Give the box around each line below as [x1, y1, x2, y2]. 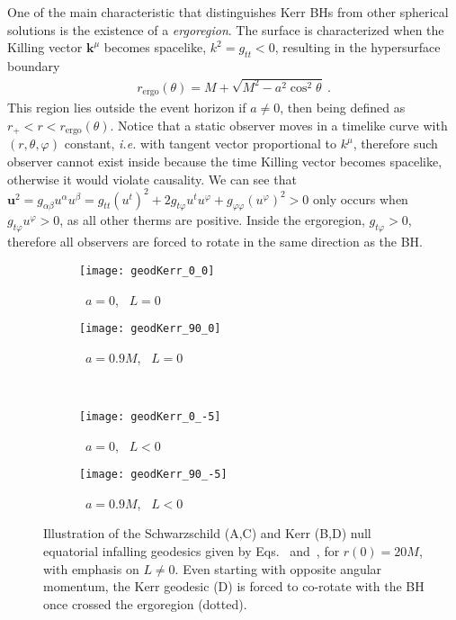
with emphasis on [43, 559, 139, 578]
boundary [7, 56, 60, 75]
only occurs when [312, 189, 408, 208]
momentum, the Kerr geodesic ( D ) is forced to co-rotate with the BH [43, 577, 425, 596]
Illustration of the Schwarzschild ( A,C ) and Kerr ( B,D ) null [43, 524, 371, 543]
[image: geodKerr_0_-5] [79, 409, 221, 423]
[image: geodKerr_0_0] [79, 264, 215, 277]
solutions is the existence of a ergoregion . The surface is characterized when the [7, 20, 444, 39]
